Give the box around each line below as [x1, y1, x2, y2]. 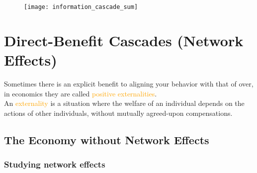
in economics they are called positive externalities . [4, 88, 157, 98]
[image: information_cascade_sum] [24, 3, 138, 10]
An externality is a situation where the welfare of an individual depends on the [4, 98, 245, 108]
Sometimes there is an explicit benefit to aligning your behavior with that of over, [4, 78, 254, 88]
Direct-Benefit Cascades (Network [4, 30, 244, 50]
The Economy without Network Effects [4, 132, 209, 147]
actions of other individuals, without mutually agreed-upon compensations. [4, 107, 233, 118]
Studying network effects [4, 158, 105, 171]
